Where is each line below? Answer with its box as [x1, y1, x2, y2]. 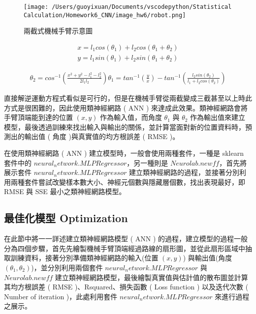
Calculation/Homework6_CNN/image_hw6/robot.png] [24, 11, 186, 19]
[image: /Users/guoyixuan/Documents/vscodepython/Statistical [24, 3, 232, 10]
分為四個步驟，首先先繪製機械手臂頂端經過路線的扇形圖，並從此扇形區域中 [4, 243, 245, 253]
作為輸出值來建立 [190, 112, 246, 122]
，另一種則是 [127, 157, 168, 168]
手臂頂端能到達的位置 [4, 112, 73, 122]
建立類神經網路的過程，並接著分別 [128, 167, 239, 177]
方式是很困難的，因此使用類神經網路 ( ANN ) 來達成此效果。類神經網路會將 [4, 102, 248, 113]
